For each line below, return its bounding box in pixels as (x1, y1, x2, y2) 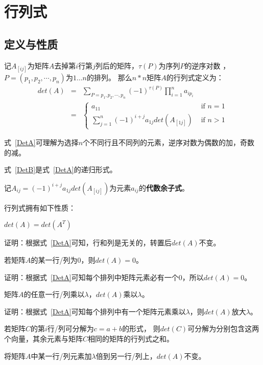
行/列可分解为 (47, 323, 94, 334)
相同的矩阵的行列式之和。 (88, 333, 174, 344)
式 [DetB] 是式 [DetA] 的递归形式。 (4, 164, 117, 175)
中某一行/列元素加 (31, 350, 92, 361)
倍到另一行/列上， (95, 350, 157, 361)
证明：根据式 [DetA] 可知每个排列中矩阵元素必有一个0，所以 (4, 271, 204, 282)
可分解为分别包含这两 (187, 323, 259, 334)
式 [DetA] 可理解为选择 (4, 137, 79, 148)
